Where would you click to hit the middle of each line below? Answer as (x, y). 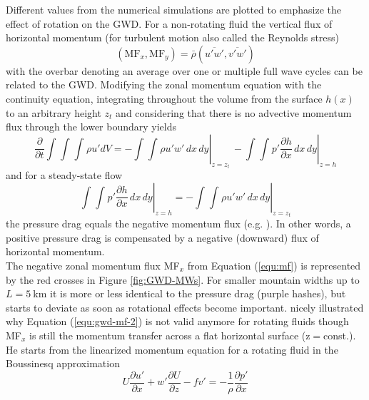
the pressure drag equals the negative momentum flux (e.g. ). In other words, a (178, 224)
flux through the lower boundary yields (91, 127)
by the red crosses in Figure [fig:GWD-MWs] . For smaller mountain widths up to (183, 279)
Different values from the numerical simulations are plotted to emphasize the (174, 9)
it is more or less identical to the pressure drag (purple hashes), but (198, 293)
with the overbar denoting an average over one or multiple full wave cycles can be (184, 70)
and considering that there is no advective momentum (234, 112)
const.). (340, 335)
